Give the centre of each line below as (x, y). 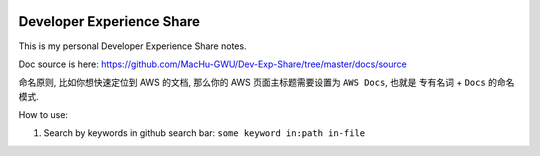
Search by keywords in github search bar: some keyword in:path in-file (204, 133)
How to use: (43, 115)
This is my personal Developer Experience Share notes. (132, 46)
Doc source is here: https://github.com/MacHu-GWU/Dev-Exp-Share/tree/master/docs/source (212, 64)
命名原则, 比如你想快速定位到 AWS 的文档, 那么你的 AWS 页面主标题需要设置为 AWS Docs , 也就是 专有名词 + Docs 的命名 (266, 82)
